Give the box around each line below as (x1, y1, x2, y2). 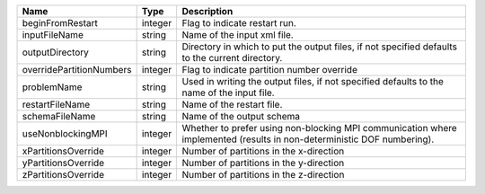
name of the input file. (181, 86, 275, 99)
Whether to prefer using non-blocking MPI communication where (181, 122, 457, 134)
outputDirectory (22, 46, 90, 58)
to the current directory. (181, 52, 283, 64)
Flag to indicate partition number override (181, 64, 358, 75)
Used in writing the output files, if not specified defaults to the (181, 75, 445, 87)
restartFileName (22, 99, 90, 110)
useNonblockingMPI (22, 128, 108, 139)
